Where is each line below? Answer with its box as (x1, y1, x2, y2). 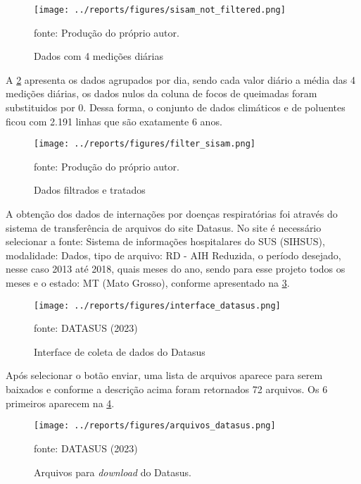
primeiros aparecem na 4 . (6, 395, 115, 410)
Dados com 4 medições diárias (34, 49, 163, 63)
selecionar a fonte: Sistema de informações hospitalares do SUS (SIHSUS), (6, 234, 325, 249)
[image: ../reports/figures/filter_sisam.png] (34, 139, 255, 149)
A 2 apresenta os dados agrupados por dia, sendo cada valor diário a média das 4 (6, 72, 355, 87)
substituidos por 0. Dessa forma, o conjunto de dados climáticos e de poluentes (6, 100, 346, 115)
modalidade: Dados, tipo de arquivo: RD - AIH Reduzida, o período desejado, (6, 247, 341, 262)
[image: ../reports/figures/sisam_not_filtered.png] (34, 5, 286, 15)
